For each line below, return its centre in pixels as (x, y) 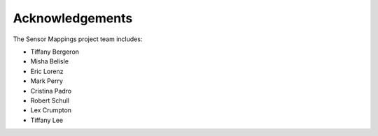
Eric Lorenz (47, 71)
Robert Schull (50, 100)
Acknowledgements (73, 18)
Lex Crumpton (51, 110)
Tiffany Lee (47, 120)
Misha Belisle (50, 61)
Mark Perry (47, 81)
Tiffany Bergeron (55, 52)
